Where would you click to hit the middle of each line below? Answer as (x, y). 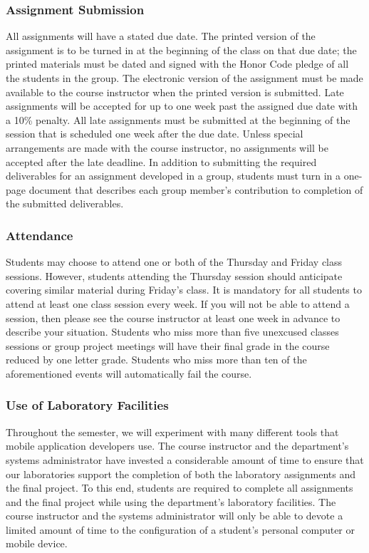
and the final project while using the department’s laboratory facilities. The (171, 501)
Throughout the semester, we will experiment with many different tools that (172, 431)
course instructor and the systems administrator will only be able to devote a (175, 516)
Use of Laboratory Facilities (87, 405)
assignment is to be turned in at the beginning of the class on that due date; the (181, 50)
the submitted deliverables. (65, 203)
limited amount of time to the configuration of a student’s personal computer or (181, 529)
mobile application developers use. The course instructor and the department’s (177, 446)
